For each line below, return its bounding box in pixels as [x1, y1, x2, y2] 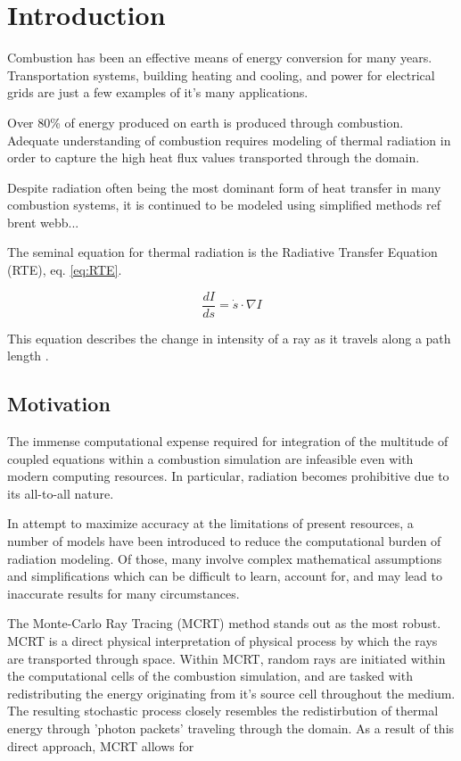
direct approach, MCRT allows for [7, 736, 194, 755]
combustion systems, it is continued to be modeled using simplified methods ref [7, 195, 440, 214]
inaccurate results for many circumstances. [7, 583, 240, 602]
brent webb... [7, 212, 79, 231]
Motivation [7, 390, 111, 418]
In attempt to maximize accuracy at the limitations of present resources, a [7, 514, 414, 533]
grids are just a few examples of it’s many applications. [7, 83, 309, 102]
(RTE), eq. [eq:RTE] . [7, 261, 122, 279]
